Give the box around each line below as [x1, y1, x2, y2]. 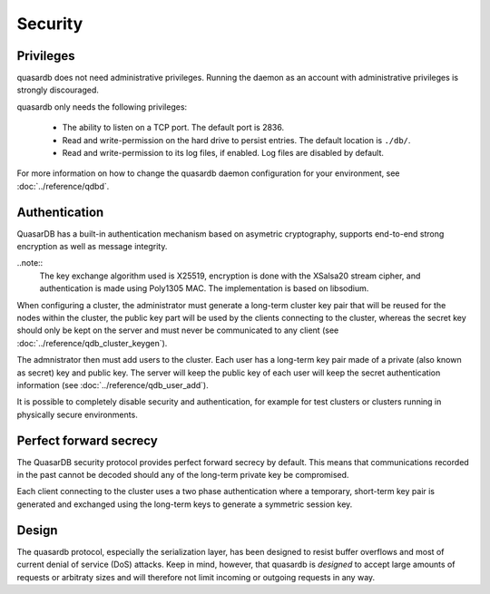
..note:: [16, 258, 44, 268]
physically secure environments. [16, 409, 138, 420]
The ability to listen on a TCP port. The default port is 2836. [62, 122, 285, 133]
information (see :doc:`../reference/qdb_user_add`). [16, 380, 209, 390]
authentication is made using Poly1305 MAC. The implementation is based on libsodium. [39, 283, 369, 294]
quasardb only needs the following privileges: [16, 101, 188, 112]
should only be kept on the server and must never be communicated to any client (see [16, 325, 339, 336]
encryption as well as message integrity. [16, 241, 168, 252]
